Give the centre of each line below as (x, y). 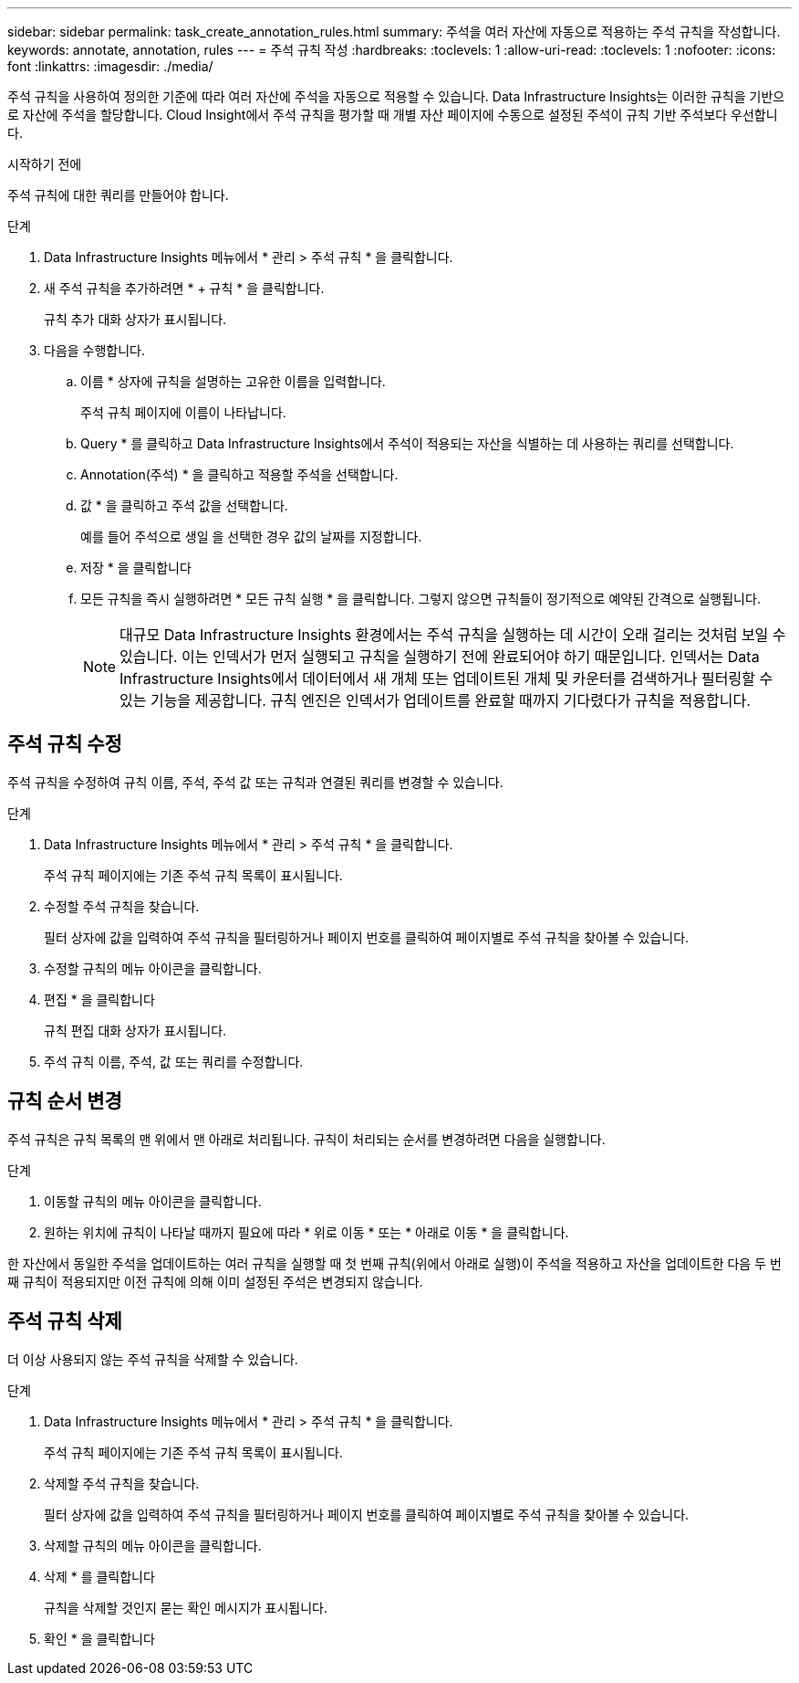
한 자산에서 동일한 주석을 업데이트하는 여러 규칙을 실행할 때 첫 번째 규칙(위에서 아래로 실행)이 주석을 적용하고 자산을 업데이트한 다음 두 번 (394, 1263)
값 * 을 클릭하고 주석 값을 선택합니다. (184, 505)
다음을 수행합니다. (95, 350)
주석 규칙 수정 (65, 744)
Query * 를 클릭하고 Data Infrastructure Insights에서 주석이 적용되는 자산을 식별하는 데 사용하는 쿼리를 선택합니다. (407, 443)
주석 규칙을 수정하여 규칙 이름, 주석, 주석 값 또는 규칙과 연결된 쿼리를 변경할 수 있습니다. (255, 782)
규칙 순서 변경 (65, 1101)
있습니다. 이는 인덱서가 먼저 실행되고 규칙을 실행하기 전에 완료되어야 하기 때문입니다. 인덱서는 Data (440, 657)
